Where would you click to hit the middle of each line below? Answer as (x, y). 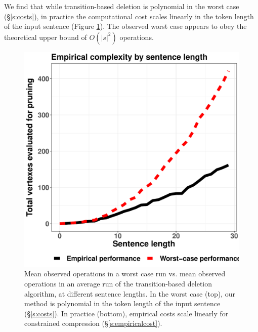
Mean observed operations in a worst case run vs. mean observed (125, 274)
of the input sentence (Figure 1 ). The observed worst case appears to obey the (125, 26)
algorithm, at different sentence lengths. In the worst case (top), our (130, 293)
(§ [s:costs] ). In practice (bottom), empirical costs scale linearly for (126, 313)
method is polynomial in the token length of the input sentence (122, 303)
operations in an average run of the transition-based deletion (118, 283)
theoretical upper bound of (46, 37)
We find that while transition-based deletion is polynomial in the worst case (122, 6)
